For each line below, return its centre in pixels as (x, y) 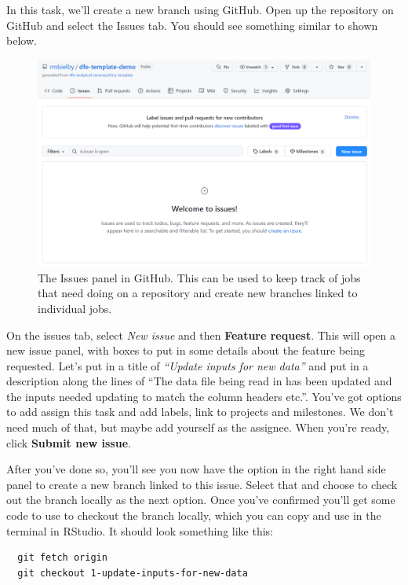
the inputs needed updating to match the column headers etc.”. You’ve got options (204, 396)
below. (22, 40)
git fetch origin (62, 558)
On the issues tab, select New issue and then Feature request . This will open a (201, 335)
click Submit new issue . (69, 442)
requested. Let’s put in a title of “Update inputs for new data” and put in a (188, 365)
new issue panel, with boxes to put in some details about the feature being (186, 350)
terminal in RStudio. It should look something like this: (140, 530)
